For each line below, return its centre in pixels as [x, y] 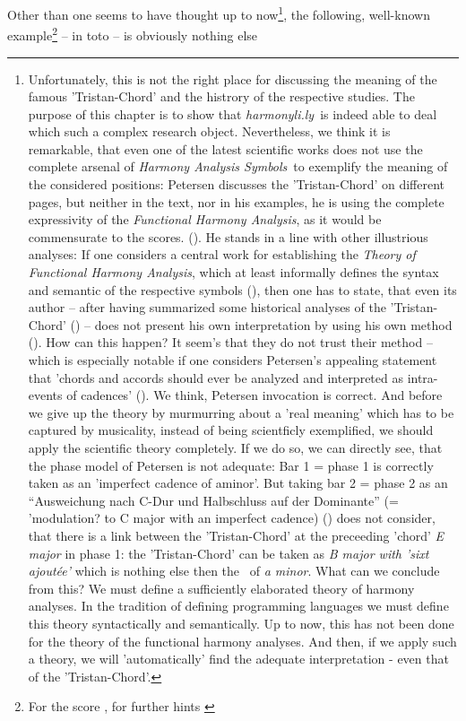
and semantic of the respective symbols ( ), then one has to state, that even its [242, 289]
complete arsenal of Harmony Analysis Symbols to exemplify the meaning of [238, 166]
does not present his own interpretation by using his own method [273, 324]
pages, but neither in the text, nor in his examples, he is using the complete [236, 201]
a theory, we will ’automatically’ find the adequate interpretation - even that [238, 659]
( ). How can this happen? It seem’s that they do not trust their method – [230, 342]
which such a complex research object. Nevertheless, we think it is [209, 131]
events [45, 395]
